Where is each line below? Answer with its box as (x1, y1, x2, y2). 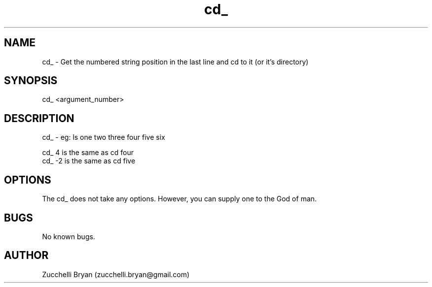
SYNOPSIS (4, 74, 58, 87)
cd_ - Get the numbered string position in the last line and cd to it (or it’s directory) (42, 57, 309, 66)
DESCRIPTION (4, 112, 74, 125)
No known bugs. (42, 232, 95, 241)
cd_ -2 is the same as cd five (42, 157, 136, 165)
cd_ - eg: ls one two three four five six (42, 133, 165, 142)
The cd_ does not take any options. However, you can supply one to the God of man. (42, 194, 317, 203)
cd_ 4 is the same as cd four (42, 148, 134, 157)
